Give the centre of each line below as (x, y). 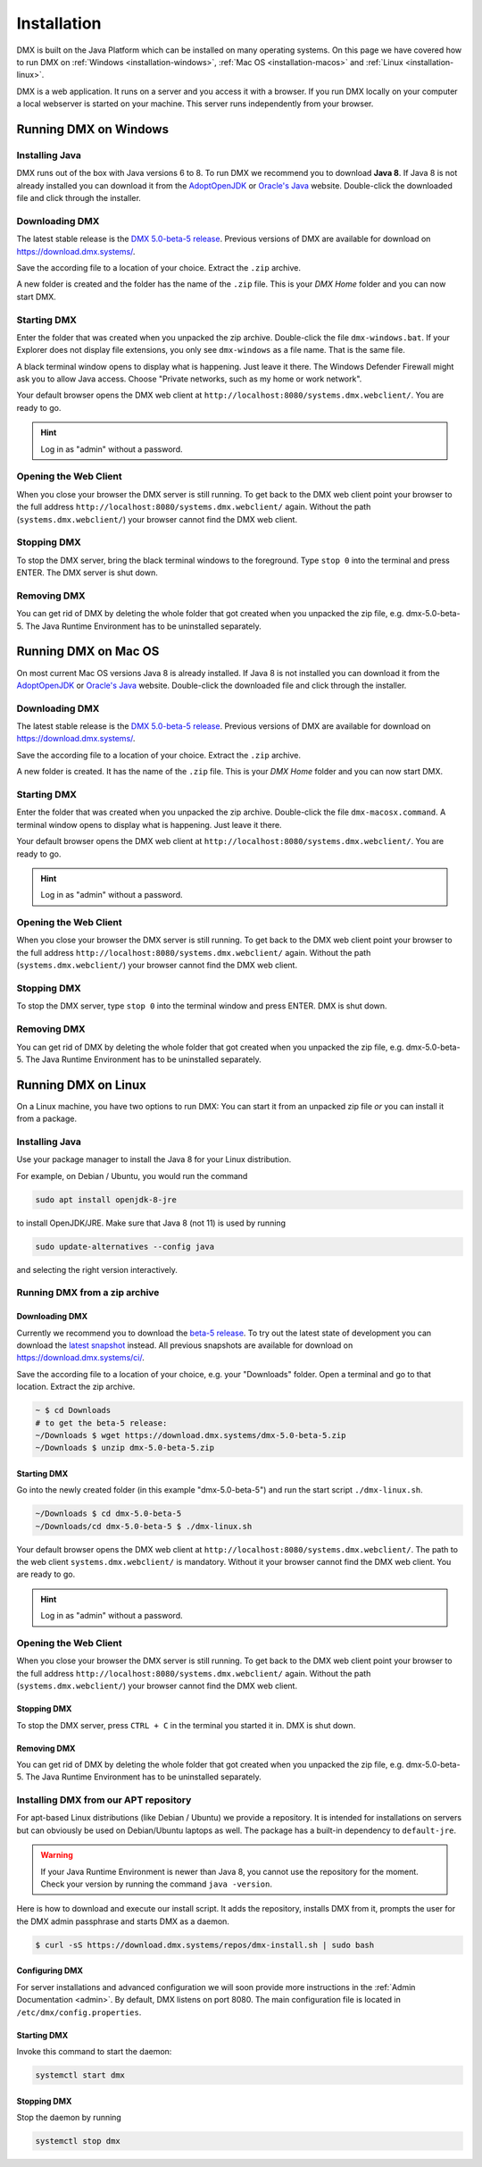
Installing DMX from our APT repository (104, 1800)
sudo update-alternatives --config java (125, 1247)
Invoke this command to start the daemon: (94, 2051)
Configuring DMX (50, 1970)
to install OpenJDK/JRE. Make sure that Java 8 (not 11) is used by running (151, 1223)
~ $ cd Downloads (73, 1410)
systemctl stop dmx (78, 2141)
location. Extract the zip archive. (76, 1387)
